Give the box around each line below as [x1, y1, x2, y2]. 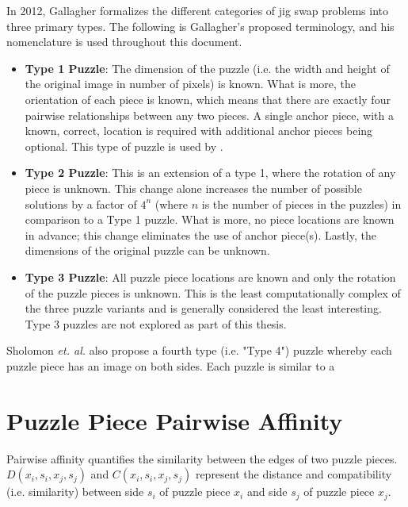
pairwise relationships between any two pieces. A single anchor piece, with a [25, 106, 394, 123]
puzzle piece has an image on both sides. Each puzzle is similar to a [6, 357, 335, 374]
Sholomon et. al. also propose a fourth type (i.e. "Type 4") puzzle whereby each [6, 342, 392, 359]
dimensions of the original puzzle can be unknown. [25, 242, 270, 259]
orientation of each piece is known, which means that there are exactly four [25, 90, 391, 107]
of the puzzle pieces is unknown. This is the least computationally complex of [25, 284, 401, 301]
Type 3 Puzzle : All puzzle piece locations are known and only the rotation [25, 268, 396, 285]
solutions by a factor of [25, 195, 137, 212]
